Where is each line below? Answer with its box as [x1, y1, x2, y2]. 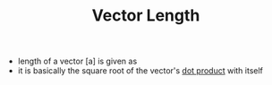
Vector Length [91, 5, 200, 26]
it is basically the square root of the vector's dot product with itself [17, 65, 264, 76]
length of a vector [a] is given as [17, 55, 138, 67]
